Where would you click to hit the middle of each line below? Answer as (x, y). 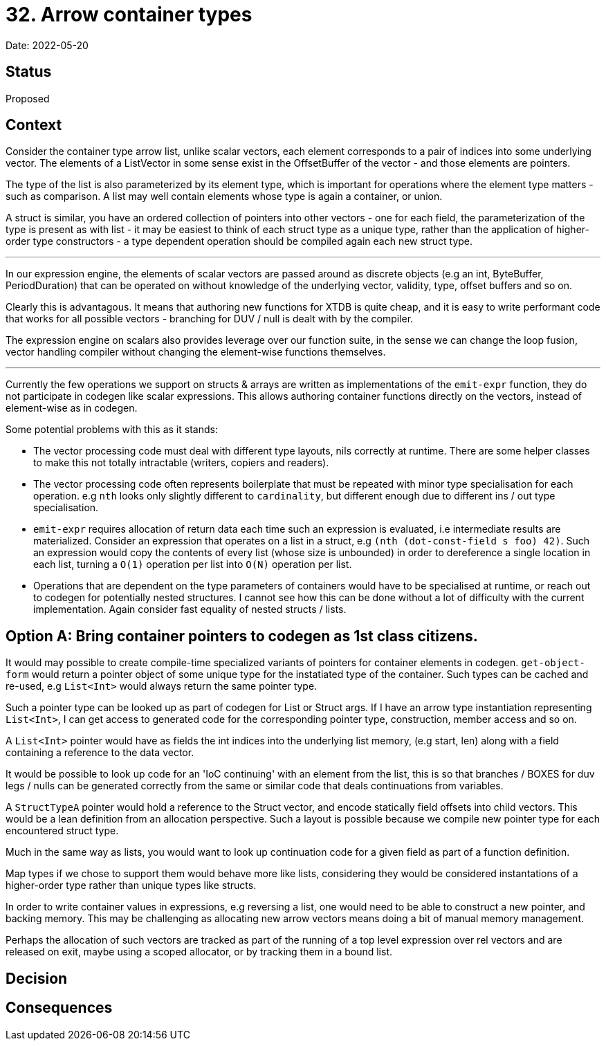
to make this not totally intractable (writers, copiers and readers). (181, 463)
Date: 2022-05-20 (47, 45)
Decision (37, 978)
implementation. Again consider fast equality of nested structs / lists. (190, 609)
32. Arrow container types (129, 15)
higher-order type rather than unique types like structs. (131, 886)
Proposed (28, 98)
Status (29, 72)
